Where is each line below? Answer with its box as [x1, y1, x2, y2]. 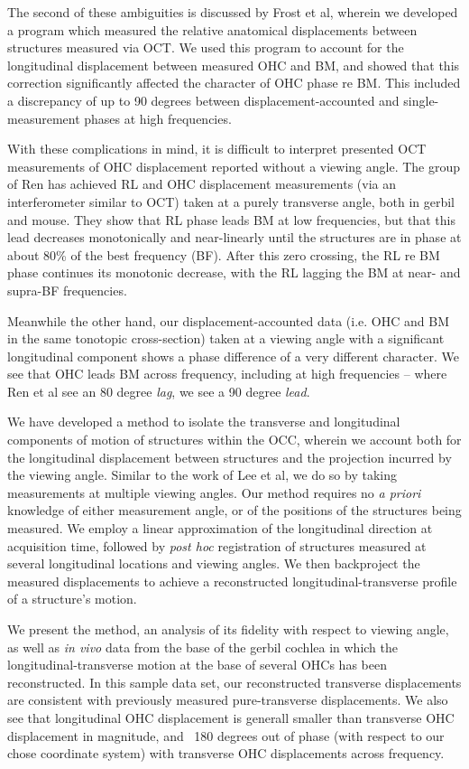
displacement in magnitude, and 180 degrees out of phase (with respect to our [7, 726, 445, 745]
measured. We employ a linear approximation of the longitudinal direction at [7, 519, 433, 538]
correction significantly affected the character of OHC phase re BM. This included [7, 73, 461, 92]
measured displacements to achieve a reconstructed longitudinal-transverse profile [7, 571, 457, 590]
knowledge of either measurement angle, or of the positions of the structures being [7, 501, 462, 520]
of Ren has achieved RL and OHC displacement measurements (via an [7, 174, 396, 193]
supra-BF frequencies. [7, 280, 127, 299]
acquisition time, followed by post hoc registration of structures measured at [7, 536, 427, 555]
